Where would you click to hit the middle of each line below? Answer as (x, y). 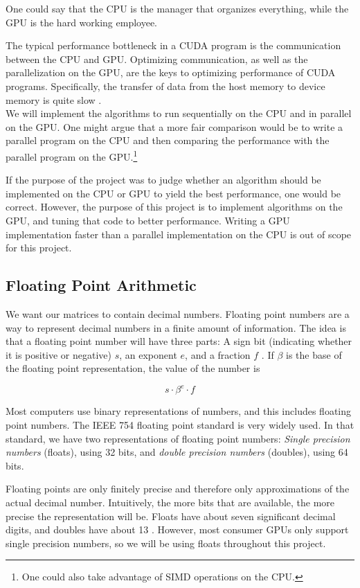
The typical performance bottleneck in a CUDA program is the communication (173, 45)
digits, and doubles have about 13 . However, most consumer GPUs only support (177, 529)
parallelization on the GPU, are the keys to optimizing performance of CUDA (171, 72)
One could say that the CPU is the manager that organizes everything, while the (177, 8)
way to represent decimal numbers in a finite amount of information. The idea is (176, 327)
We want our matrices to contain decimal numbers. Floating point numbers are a (178, 313)
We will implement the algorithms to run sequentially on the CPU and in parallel (179, 113)
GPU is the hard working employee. (82, 22)
